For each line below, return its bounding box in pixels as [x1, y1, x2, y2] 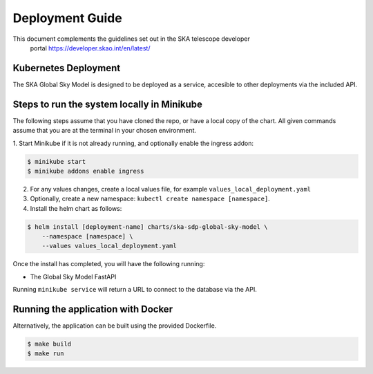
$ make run [27, 350, 64, 357]
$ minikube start [27, 158, 86, 165]
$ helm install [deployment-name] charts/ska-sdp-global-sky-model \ [27, 223, 268, 231]
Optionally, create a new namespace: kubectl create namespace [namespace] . [30, 194, 271, 203]
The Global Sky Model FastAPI [30, 272, 117, 281]
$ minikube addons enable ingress [27, 167, 144, 175]
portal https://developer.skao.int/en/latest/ [30, 44, 151, 52]
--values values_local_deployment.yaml [41, 242, 178, 250]
